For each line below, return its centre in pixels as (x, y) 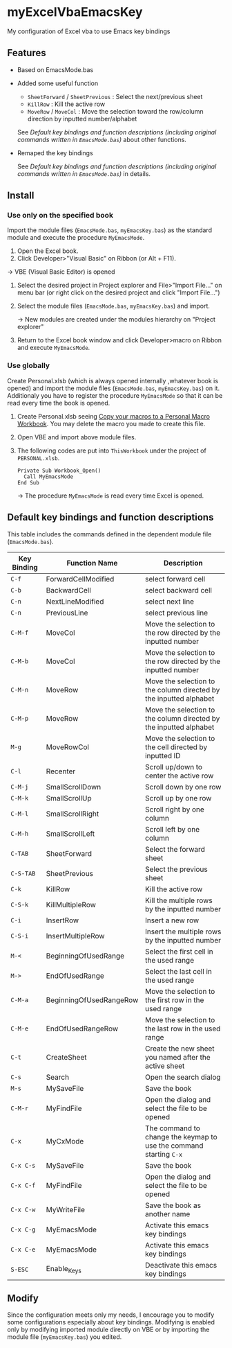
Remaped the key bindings (55, 152)
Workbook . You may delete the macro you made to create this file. (111, 423)
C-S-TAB (23, 873)
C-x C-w (23, 1209)
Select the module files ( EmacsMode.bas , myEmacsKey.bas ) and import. (114, 306)
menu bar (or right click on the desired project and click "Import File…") (118, 292)
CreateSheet (66, 1057)
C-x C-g (23, 1229)
